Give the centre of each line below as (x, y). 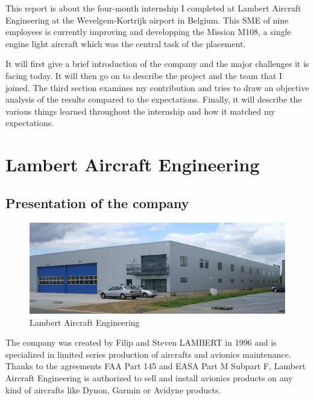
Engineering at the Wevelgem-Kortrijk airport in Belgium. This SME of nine (147, 20)
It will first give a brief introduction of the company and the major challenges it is (157, 64)
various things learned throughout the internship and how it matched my (140, 111)
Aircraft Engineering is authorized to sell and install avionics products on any (149, 377)
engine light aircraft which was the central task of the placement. (126, 43)
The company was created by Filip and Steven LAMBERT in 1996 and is (141, 342)
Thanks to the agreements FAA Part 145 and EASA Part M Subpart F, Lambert (156, 366)
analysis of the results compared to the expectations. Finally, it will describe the (154, 99)
